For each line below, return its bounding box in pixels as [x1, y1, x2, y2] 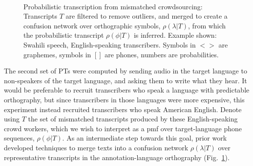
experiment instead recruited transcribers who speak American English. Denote [4, 104, 242, 114]
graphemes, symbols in [23, 49, 91, 59]
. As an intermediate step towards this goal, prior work [62, 133, 227, 143]
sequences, [4, 133, 35, 143]
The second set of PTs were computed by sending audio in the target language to [4, 66, 247, 76]
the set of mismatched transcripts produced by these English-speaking [28, 114, 238, 124]
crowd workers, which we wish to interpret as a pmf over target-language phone [4, 123, 242, 133]
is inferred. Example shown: [133, 30, 217, 40]
